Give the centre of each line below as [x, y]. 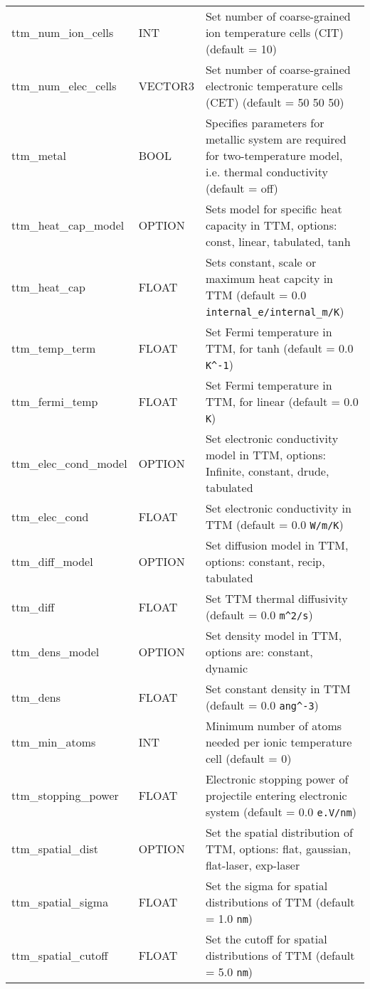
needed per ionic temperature [279, 742]
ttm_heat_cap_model [68, 225]
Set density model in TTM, [274, 635]
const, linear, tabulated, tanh [278, 241]
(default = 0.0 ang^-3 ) [262, 705]
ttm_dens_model [55, 652]
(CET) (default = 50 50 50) [275, 102]
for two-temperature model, [274, 155]
